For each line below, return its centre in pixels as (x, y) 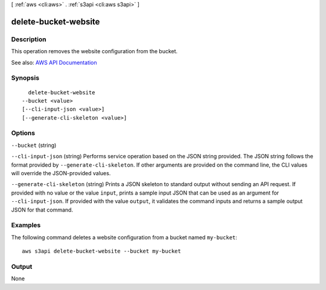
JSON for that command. (42, 210)
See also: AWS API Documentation (54, 62)
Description (29, 39)
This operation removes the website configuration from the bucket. (94, 51)
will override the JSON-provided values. (61, 173)
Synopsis (25, 78)
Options (23, 133)
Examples (26, 225)
